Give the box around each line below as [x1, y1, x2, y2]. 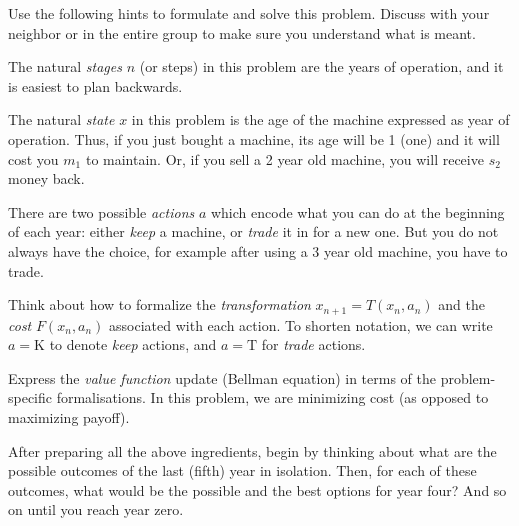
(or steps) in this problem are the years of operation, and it [139, 56, 504, 77]
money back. [8, 168, 85, 189]
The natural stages [8, 56, 122, 77]
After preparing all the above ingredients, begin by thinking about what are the [8, 440, 497, 461]
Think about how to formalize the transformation [8, 294, 311, 315]
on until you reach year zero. [8, 499, 184, 520]
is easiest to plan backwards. [8, 75, 183, 96]
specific [8, 387, 53, 408]
